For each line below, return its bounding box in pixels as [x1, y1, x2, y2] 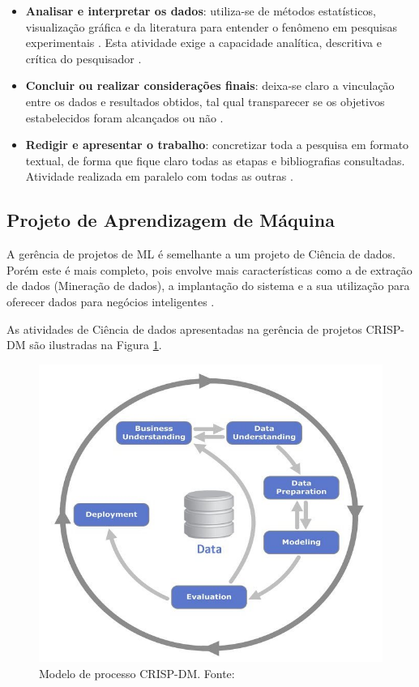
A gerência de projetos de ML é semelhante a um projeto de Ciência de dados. [6, 245, 395, 262]
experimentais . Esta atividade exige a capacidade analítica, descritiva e [25, 34, 382, 51]
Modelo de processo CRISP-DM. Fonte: [39, 664, 235, 681]
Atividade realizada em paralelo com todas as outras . [25, 168, 293, 185]
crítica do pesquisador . [25, 49, 142, 66]
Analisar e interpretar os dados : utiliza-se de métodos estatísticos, [25, 2, 376, 19]
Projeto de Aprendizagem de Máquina [6, 207, 335, 233]
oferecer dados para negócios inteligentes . [6, 292, 215, 309]
